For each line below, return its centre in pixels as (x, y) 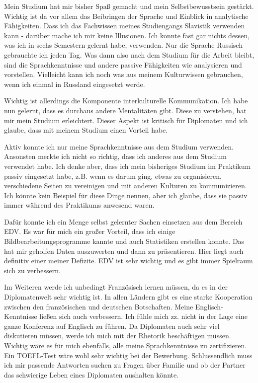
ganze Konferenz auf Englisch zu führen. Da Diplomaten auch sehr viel (112, 326)
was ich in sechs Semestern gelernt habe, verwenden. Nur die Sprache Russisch (123, 45)
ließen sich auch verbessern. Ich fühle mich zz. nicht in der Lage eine (143, 316)
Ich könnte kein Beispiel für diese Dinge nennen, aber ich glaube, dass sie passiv (126, 195)
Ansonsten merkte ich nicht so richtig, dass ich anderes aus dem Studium (115, 156)
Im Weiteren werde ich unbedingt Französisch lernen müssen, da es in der (116, 287)
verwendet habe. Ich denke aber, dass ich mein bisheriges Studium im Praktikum (128, 166)
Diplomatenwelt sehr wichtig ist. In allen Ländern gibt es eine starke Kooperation (128, 297)
